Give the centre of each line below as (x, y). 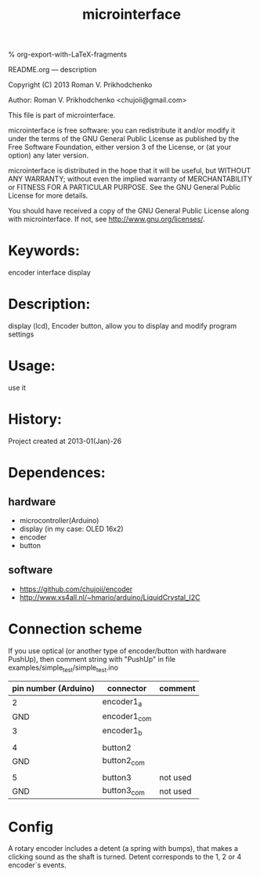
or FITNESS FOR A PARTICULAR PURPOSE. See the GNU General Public (125, 187)
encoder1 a (122, 703)
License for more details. (48, 196)
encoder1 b (122, 731)
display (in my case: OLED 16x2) (71, 529)
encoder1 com (127, 717)
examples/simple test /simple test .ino (63, 668)
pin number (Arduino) (54, 689)
